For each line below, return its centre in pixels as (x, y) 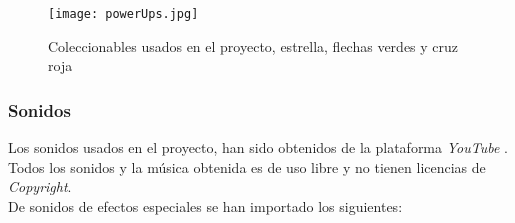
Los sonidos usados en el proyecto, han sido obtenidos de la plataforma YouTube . (258, 147)
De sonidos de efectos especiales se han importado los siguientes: (205, 205)
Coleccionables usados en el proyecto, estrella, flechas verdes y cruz (253, 45)
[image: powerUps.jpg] (123, 14)
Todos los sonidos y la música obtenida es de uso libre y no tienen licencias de (247, 166)
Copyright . (40, 186)
